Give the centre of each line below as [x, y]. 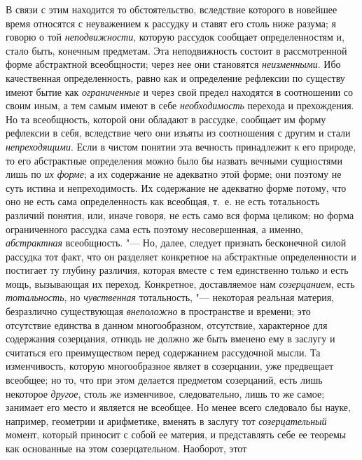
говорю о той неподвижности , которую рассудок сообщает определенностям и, [175, 37]
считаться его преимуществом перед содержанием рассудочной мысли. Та [163, 352]
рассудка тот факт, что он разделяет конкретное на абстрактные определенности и [181, 256]
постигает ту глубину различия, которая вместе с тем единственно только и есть [177, 270]
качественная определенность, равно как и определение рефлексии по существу [175, 77]
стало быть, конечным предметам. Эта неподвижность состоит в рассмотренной [176, 50]
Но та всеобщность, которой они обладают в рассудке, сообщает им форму [166, 119]
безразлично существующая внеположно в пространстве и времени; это [158, 311]
